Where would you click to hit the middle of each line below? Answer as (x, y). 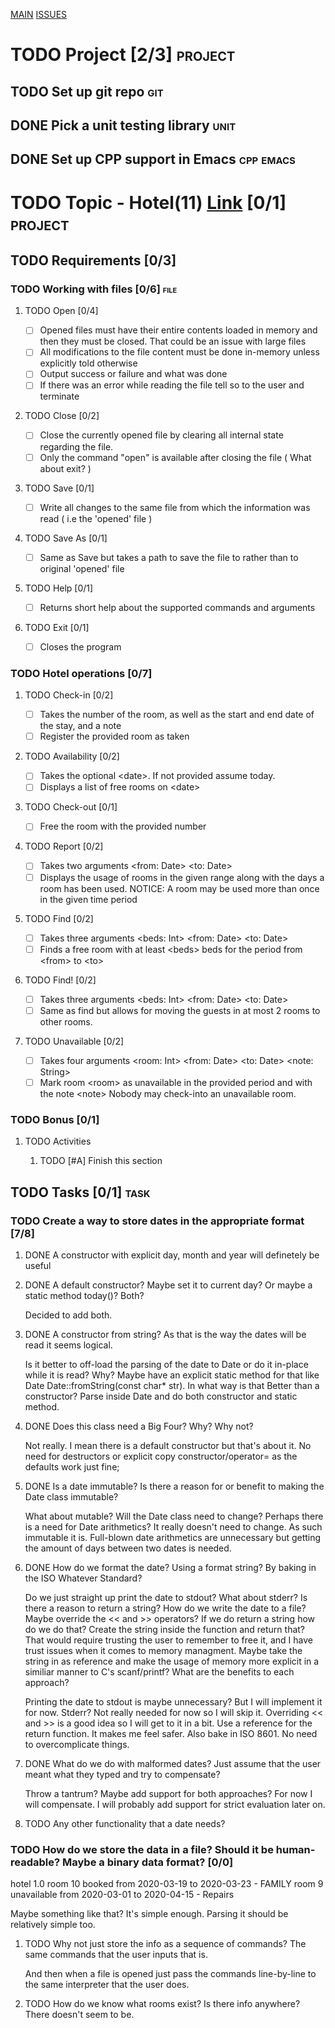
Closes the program (80, 646)
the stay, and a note (80, 726)
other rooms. (66, 1021)
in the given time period (88, 899)
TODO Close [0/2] (62, 416)
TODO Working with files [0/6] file (94, 289)
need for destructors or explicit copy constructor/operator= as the (161, 1456)
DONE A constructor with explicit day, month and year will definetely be (172, 1255)
